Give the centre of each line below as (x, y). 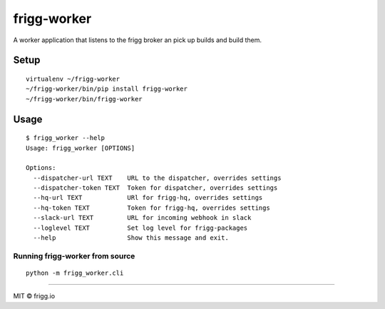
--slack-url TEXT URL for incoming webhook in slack (142, 218)
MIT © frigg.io (34, 296)
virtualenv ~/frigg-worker (73, 79)
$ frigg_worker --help (66, 138)
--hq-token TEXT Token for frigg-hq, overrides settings (152, 208)
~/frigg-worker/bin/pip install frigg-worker (107, 89)
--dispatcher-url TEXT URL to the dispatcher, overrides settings (157, 178)
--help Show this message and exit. (131, 238)
